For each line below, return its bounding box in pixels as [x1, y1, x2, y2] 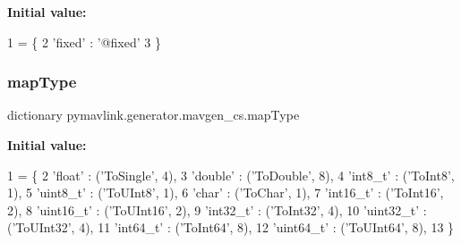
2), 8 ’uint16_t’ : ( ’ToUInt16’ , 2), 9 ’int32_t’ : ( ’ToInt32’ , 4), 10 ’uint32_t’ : [7, 200, 427, 219]
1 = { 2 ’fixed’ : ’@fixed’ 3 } [7, 32, 161, 51]
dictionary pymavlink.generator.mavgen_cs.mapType [7, 105, 300, 124]
